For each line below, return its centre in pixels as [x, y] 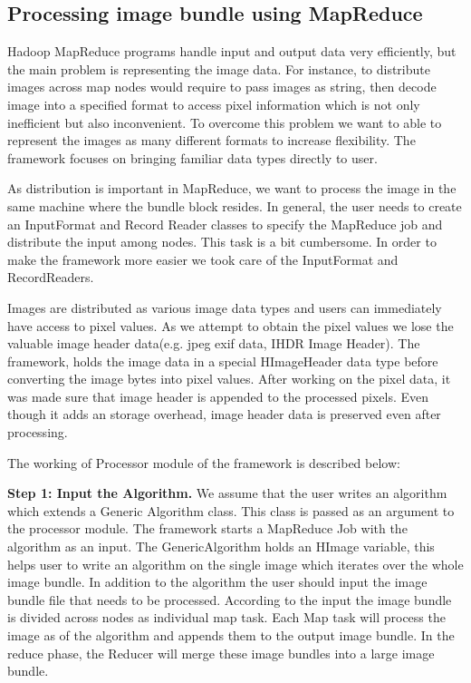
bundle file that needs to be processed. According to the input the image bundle [230, 599]
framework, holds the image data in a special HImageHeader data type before [223, 361]
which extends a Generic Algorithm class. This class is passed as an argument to [231, 510]
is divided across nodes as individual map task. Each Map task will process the [226, 617]
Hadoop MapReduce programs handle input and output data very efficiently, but [232, 51]
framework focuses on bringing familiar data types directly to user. [192, 157]
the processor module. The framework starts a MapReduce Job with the [207, 528]
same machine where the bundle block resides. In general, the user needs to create [235, 205]
